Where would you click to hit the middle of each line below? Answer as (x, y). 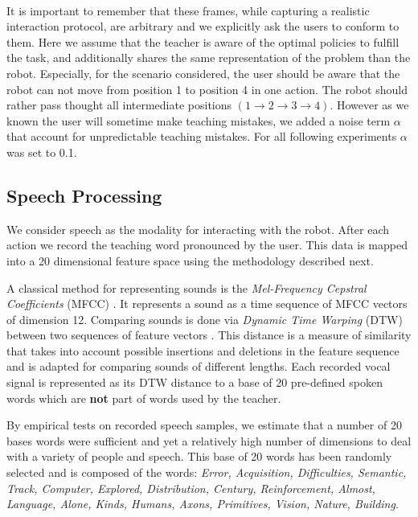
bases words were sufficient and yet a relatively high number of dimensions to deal (209, 440)
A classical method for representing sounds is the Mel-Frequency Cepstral (186, 287)
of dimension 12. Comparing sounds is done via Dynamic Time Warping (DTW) (205, 319)
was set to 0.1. (42, 152)
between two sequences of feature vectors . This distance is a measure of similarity (209, 335)
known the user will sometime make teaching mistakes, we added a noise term (199, 120)
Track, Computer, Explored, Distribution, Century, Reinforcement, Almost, (191, 488)
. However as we (369, 105)
